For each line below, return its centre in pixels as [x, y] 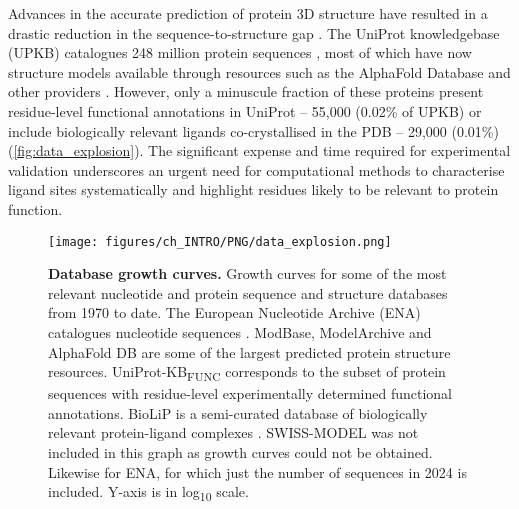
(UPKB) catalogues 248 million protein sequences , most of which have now [240, 52]
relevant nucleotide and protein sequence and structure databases [248, 292]
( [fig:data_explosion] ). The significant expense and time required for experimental [259, 150]
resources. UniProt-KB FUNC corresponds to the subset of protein [247, 372]
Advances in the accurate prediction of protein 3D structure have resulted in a [248, 13]
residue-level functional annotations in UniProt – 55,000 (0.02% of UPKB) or [245, 110]
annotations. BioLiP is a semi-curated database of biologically [238, 412]
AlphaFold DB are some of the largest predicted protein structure [249, 351]
